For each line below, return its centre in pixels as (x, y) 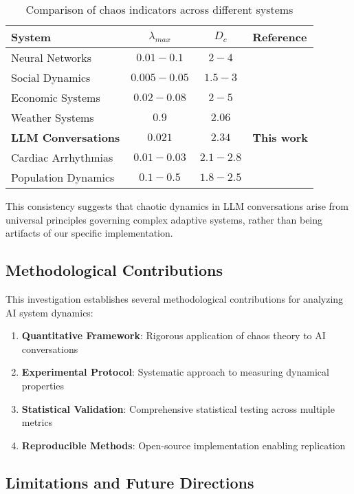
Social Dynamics (51, 77)
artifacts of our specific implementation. (89, 233)
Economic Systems (56, 97)
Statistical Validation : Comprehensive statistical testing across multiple (178, 408)
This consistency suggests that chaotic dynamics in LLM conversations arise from (177, 206)
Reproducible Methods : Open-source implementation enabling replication (184, 445)
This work (280, 137)
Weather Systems (53, 117)
